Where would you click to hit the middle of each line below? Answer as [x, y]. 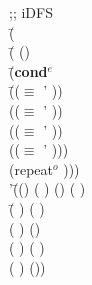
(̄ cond [28, 70]
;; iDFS [31, 12]
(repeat [31, 168]
